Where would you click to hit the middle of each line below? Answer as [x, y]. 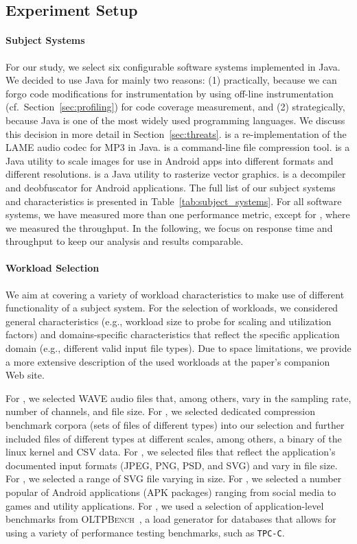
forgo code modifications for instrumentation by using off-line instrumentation [170, 93]
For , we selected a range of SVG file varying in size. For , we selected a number [174, 478]
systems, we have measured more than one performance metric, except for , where [178, 214]
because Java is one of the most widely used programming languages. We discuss [175, 120]
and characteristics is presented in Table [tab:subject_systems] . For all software [174, 201]
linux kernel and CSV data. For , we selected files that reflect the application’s [171, 452]
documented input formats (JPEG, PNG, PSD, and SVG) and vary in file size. [172, 465]
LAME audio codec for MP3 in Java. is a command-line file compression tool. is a [178, 147]
